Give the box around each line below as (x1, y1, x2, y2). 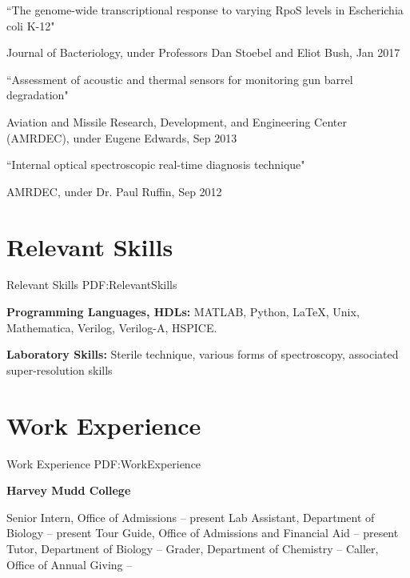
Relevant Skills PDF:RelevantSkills (6, 276, 177, 293)
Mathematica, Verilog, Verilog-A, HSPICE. (6, 319, 217, 335)
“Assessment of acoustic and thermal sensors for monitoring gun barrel (6, 70, 353, 87)
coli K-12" (6, 17, 55, 34)
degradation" (6, 86, 69, 103)
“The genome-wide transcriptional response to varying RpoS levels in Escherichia (6, 2, 404, 18)
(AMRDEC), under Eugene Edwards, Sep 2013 (6, 129, 237, 146)
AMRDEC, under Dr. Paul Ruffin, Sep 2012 (6, 183, 222, 199)
